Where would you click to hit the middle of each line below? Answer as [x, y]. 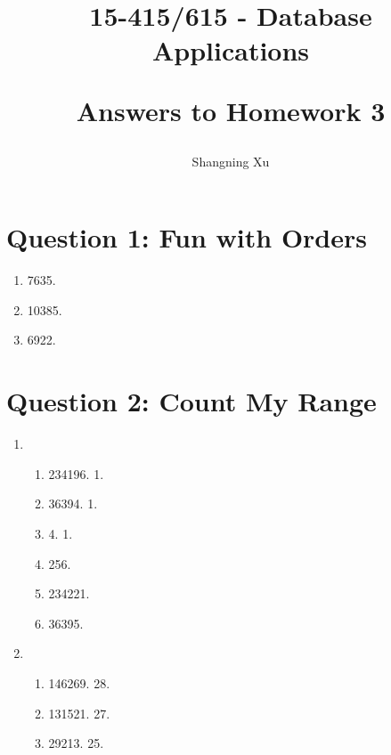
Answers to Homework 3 [231, 110]
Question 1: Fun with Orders [187, 237]
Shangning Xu [231, 161]
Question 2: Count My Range [191, 401]
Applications [231, 50]
